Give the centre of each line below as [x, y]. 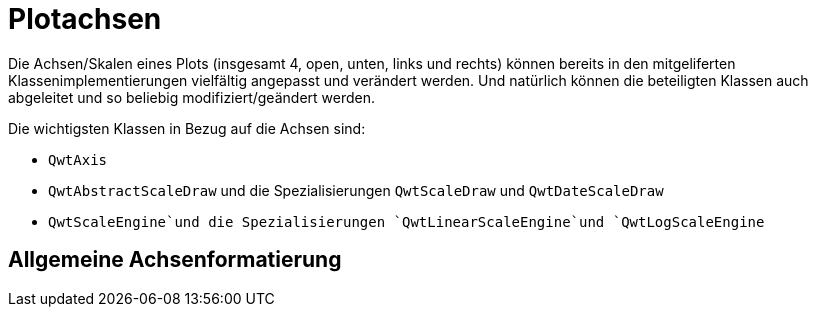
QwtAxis [78, 159]
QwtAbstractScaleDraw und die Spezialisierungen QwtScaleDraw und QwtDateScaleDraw [356, 190]
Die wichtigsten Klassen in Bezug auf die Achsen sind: [187, 128]
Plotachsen [85, 19]
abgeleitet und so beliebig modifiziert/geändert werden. [191, 97]
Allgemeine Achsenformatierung [175, 260]
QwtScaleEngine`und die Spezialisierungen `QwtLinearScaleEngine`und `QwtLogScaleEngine [406, 221]
